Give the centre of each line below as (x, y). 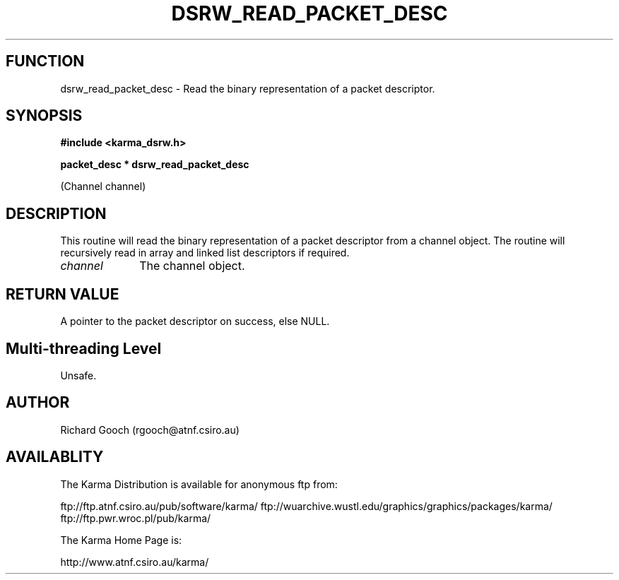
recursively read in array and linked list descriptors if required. (205, 253)
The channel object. (192, 266)
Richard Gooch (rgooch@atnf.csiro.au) (150, 430)
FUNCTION (45, 61)
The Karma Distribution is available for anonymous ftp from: (199, 484)
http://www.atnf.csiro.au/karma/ (135, 562)
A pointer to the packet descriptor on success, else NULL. (195, 321)
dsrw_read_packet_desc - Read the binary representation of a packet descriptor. (248, 88)
